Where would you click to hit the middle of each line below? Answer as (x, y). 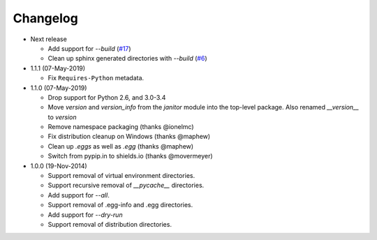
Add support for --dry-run (85, 215)
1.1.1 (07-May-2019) (58, 68)
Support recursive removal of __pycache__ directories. (126, 186)
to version (62, 117)
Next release (49, 39)
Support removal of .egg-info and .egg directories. (120, 205)
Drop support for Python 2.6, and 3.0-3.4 (107, 97)
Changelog (45, 18)
